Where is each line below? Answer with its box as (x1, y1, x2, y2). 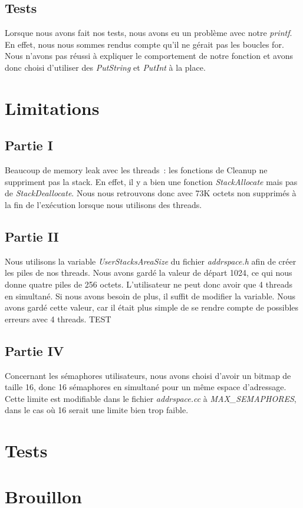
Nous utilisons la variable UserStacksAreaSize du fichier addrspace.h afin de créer (5, 255, 297, 267)
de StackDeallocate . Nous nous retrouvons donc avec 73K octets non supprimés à (5, 187, 297, 199)
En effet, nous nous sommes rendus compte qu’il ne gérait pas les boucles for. (5, 38, 284, 50)
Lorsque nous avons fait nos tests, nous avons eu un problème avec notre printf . (5, 27, 292, 39)
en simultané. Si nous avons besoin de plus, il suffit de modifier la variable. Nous (5, 289, 295, 302)
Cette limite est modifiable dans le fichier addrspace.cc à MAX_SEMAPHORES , (5, 392, 297, 404)
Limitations (5, 95, 100, 120)
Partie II (5, 227, 59, 245)
